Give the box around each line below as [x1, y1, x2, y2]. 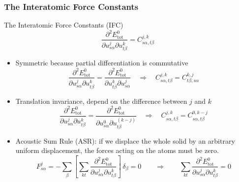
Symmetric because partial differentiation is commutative [15, 58, 188, 68]
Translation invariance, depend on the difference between [15, 95, 187, 106]
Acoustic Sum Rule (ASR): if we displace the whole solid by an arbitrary [15, 135, 235, 146]
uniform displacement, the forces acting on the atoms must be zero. [15, 145, 219, 155]
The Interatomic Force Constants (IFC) [4, 20, 123, 30]
